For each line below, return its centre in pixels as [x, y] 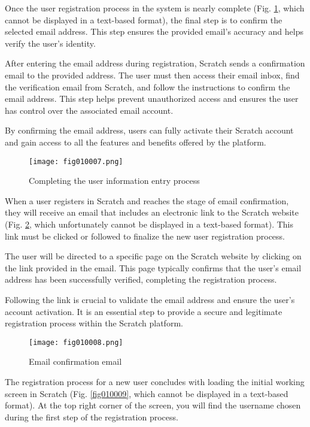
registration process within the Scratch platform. [94, 323]
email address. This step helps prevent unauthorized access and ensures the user [152, 99]
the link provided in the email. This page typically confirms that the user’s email [153, 267]
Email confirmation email [75, 361]
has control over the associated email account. [89, 110]
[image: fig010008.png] [76, 342]
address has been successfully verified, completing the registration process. [141, 279]
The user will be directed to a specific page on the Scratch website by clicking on [153, 256]
